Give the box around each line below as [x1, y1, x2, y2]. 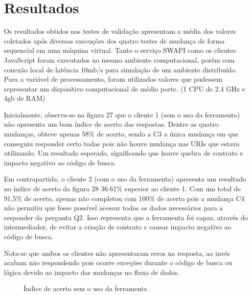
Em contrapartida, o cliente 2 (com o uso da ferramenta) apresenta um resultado [4, 174, 246, 184]
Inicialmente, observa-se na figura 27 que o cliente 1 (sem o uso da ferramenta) [4, 109, 240, 119]
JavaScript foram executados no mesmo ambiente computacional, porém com [4, 54, 235, 65]
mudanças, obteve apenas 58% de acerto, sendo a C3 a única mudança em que [4, 129, 239, 139]
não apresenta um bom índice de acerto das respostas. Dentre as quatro [4, 119, 219, 129]
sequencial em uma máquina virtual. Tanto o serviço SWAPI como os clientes [4, 45, 236, 55]
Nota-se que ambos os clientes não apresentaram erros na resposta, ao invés [4, 248, 230, 258]
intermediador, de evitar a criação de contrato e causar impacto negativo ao [4, 222, 231, 232]
